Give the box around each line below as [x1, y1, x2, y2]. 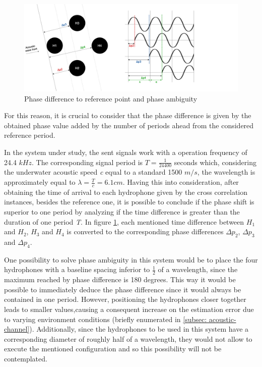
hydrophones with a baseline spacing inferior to [4, 264, 150, 275]
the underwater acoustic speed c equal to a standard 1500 [4, 167, 182, 177]
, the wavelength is [197, 167, 255, 177]
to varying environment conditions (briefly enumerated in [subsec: [4, 313, 207, 324]
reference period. [4, 130, 55, 140]
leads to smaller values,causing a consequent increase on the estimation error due [4, 304, 254, 314]
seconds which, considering [174, 156, 256, 167]
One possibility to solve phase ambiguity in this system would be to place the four [4, 254, 258, 265]
